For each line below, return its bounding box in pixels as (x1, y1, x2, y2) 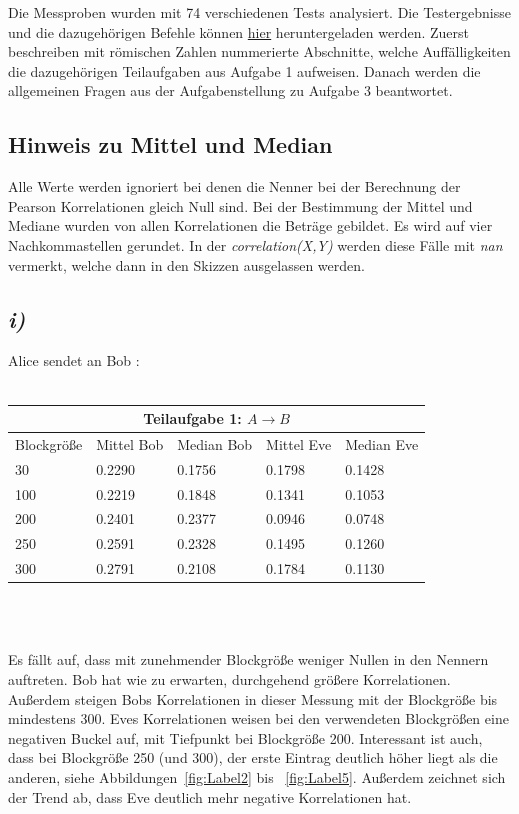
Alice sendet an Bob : (8, 350, 140, 371)
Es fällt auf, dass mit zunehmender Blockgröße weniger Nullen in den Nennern (8, 649, 489, 670)
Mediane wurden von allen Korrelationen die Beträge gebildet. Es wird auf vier (8, 215, 493, 236)
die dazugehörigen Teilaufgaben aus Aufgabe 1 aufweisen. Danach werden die (8, 60, 481, 81)
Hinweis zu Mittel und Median (8, 129, 333, 160)
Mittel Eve (266, 433, 332, 454)
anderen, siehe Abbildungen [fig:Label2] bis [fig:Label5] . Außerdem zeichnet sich (8, 766, 506, 787)
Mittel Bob (96, 433, 164, 454)
